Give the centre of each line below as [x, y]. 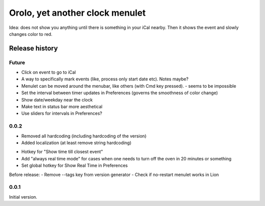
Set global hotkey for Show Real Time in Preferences [75, 166]
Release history [34, 48]
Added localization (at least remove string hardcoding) [77, 143]
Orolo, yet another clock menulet [77, 13]
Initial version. [23, 197]
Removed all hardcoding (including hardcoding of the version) [84, 136]
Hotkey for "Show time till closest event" [62, 152]
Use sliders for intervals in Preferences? [62, 113]
